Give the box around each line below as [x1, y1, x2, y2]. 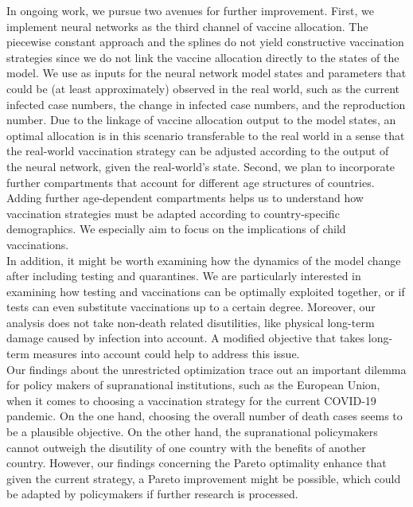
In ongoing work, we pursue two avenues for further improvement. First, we [6, 2, 374, 18]
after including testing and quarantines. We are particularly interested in [6, 267, 361, 284]
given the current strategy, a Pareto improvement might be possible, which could [6, 470, 401, 486]
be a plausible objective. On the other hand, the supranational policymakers [6, 423, 378, 440]
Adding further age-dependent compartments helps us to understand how [6, 189, 364, 206]
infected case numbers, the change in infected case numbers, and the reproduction [6, 96, 406, 112]
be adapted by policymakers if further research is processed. [6, 486, 298, 502]
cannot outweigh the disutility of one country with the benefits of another [6, 439, 366, 455]
